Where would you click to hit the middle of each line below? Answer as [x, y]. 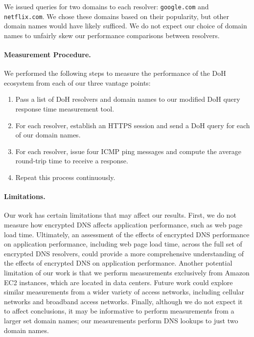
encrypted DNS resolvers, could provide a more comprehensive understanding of [124, 253]
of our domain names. [48, 135]
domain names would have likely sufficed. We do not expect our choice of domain [126, 26]
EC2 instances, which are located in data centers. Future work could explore [118, 282]
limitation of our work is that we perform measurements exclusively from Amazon [127, 272]
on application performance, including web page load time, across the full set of [123, 244]
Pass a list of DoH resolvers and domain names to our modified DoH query [128, 99]
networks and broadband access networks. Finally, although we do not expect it [123, 301]
